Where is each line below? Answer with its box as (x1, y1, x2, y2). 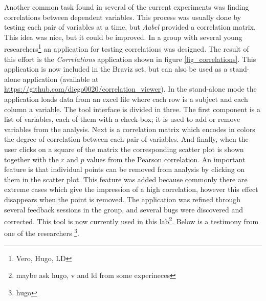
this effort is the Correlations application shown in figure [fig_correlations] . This (4, 53, 256, 64)
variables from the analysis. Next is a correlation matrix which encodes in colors (4, 123, 255, 134)
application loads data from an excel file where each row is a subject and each (4, 94, 248, 104)
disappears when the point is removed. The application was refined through (4, 193, 241, 204)
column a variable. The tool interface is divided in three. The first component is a (4, 103, 260, 114)
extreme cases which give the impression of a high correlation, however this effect (4, 184, 258, 195)
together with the (4, 154, 59, 164)
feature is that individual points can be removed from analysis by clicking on (4, 164, 245, 175)
